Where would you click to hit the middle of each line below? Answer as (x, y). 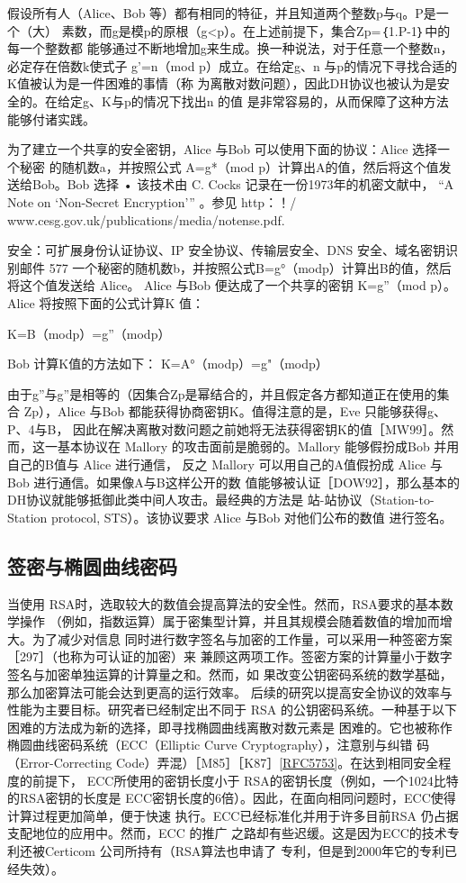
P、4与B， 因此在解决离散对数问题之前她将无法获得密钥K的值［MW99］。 (224, 428)
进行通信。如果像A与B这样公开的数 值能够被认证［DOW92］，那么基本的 (247, 482)
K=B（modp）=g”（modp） (89, 333)
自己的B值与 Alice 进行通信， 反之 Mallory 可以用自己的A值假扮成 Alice (217, 464)
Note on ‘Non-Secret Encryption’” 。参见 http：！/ (152, 201)
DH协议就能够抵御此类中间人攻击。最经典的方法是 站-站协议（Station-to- (221, 500)
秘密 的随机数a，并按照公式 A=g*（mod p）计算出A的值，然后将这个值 (229, 166)
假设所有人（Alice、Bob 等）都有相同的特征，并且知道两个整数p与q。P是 (222, 13)
